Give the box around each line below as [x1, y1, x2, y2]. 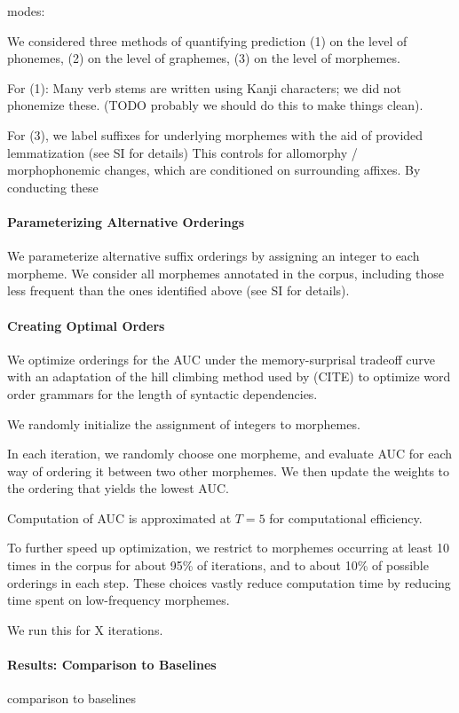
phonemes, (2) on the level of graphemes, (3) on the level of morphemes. [7, 49, 400, 67]
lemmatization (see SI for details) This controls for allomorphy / [7, 143, 358, 161]
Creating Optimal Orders [7, 316, 165, 334]
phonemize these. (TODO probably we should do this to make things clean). [7, 96, 423, 114]
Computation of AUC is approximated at [7, 508, 232, 527]
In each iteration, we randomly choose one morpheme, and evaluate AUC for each [7, 444, 453, 463]
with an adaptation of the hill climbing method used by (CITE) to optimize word [7, 367, 451, 386]
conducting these [7, 177, 99, 196]
